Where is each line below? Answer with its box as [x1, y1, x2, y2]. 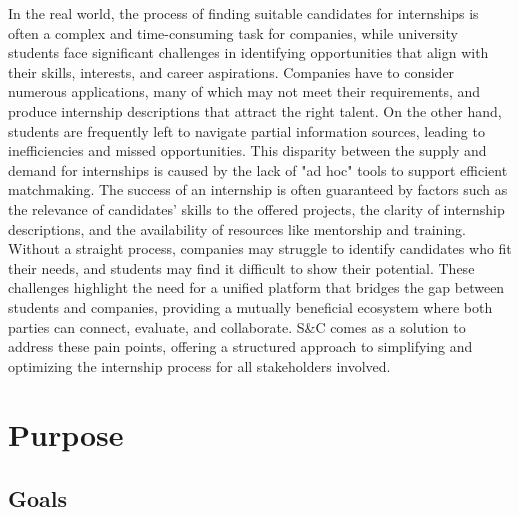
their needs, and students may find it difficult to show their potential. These [8, 257, 475, 278]
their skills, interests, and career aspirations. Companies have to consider [8, 61, 455, 82]
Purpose [8, 414, 124, 455]
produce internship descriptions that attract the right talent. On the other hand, [8, 100, 502, 121]
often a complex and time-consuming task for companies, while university [8, 22, 458, 43]
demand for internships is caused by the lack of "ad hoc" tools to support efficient [8, 159, 508, 180]
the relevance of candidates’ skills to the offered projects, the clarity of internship [8, 198, 505, 219]
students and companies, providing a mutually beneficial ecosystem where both [8, 296, 493, 317]
